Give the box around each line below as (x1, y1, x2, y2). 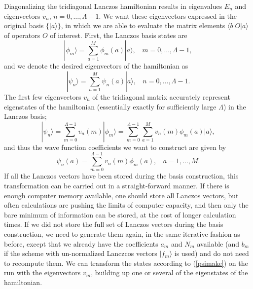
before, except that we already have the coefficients (4, 238, 158, 249)
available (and (197, 238, 240, 249)
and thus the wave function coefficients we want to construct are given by (4, 142, 226, 152)
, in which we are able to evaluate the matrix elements (61, 20, 225, 31)
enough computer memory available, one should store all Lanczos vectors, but (4, 190, 239, 200)
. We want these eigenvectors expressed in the (99, 10, 237, 21)
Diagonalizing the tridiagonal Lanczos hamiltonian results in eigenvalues (4, 1, 222, 11)
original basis (4, 20, 44, 31)
